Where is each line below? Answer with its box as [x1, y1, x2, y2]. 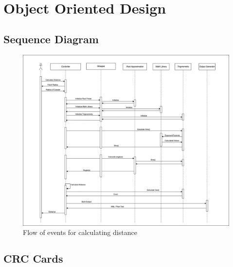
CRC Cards [3, 251, 63, 266]
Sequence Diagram [3, 31, 99, 46]
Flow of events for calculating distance [23, 227, 137, 237]
